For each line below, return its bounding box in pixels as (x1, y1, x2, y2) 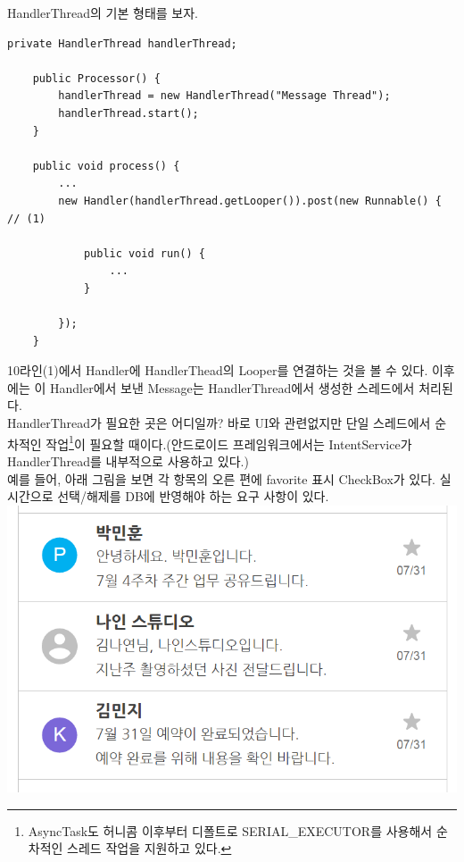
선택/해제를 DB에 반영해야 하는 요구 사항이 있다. (57, 487, 329, 506)
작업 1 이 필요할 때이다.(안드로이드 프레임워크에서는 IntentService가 (46, 431, 412, 453)
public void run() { (83, 247, 205, 260)
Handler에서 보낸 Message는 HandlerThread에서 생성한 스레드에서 (49, 378, 415, 397)
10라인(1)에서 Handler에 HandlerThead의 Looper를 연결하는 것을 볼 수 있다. (7, 361, 428, 380)
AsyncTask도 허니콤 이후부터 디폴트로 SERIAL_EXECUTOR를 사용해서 (28, 821, 433, 840)
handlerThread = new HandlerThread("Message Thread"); (58, 89, 391, 103)
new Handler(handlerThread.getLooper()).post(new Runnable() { (58, 194, 442, 207)
